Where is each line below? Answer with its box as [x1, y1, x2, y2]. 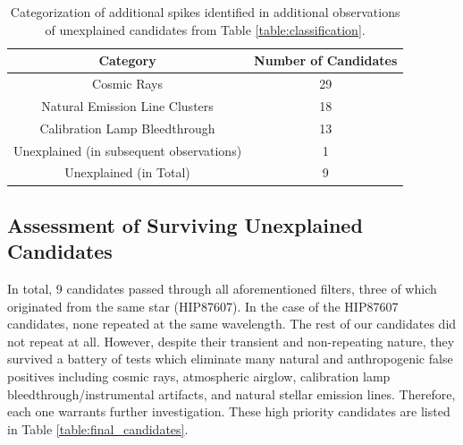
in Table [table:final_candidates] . [7, 419, 189, 438]
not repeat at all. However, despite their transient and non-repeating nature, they [7, 331, 455, 350]
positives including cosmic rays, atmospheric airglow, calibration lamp [7, 367, 391, 386]
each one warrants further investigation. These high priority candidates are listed [7, 402, 450, 421]
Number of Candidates [254, 51, 398, 70]
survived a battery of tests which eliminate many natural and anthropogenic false [7, 349, 453, 368]
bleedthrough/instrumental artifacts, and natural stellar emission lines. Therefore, [7, 384, 456, 403]
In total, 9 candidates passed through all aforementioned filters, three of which [7, 279, 437, 298]
